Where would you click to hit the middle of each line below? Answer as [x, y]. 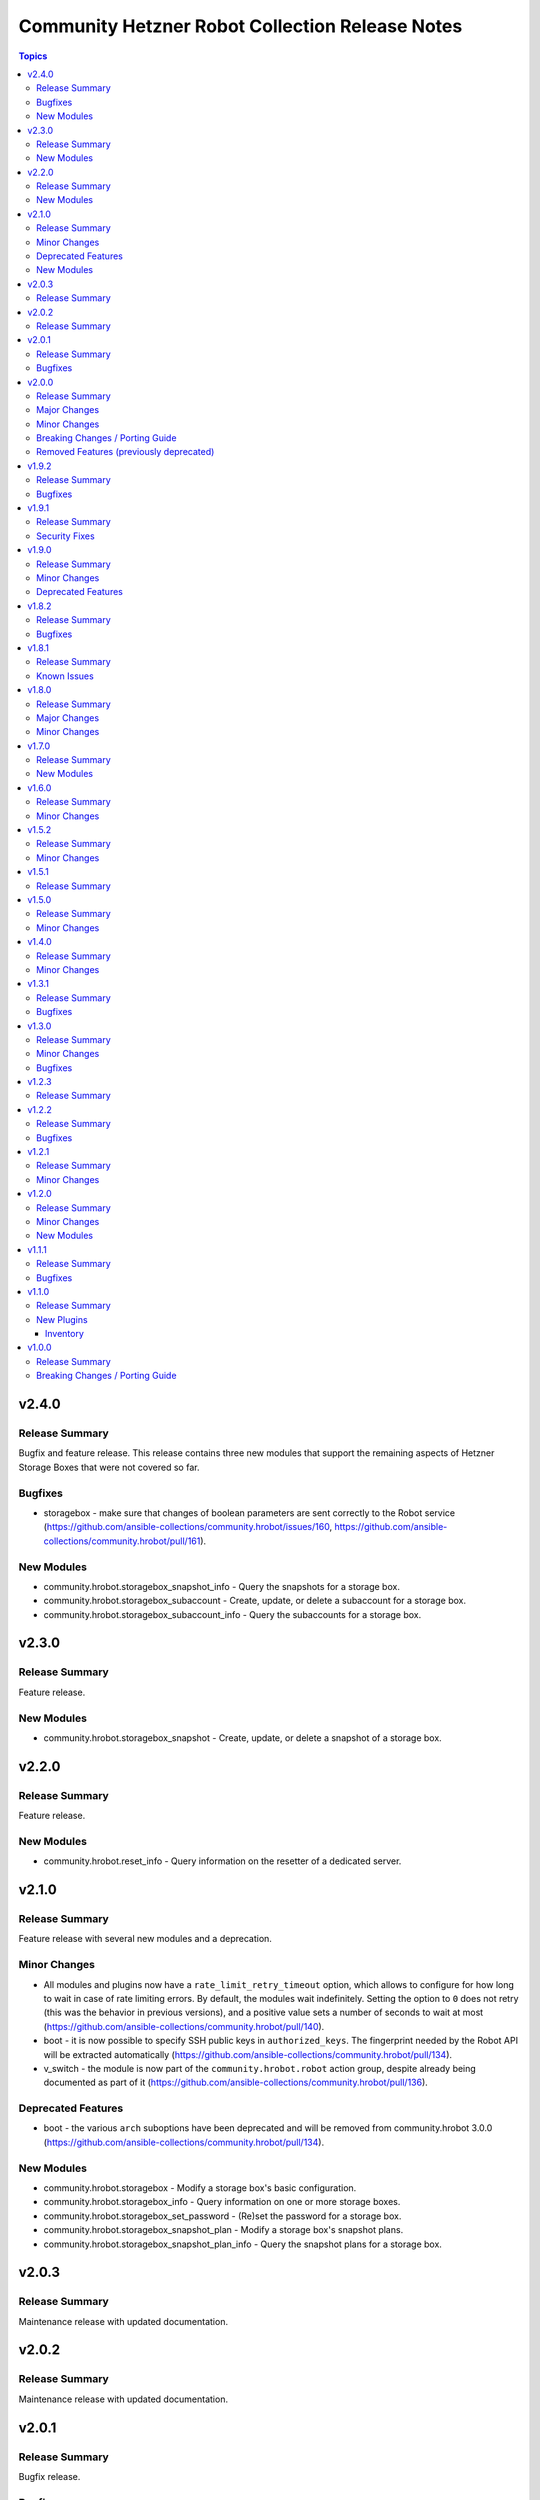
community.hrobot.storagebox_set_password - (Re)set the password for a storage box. [222, 2216]
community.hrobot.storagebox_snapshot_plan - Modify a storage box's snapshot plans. [223, 2230]
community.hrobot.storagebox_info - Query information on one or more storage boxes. [222, 2202]
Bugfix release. [49, 2476]
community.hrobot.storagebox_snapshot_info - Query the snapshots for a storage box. [221, 1586]
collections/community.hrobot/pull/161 [122, 1541]
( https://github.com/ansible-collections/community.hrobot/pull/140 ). [184, 2026]
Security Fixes [65, 536]
